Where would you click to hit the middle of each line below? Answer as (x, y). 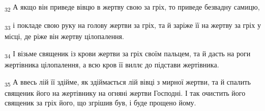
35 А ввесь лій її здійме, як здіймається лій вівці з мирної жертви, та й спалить (128, 82)
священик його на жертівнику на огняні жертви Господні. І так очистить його (125, 92)
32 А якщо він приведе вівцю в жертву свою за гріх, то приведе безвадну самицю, (132, 7)
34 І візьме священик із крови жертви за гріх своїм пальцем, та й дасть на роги (128, 54)
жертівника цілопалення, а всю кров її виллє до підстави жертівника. (112, 64)
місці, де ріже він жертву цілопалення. (64, 36)
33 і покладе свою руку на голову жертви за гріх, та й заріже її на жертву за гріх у (133, 26)
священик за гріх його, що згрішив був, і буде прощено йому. (100, 103)
